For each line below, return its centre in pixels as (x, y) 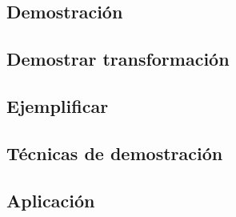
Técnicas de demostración (115, 153)
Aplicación (51, 200)
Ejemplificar (58, 105)
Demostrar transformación (118, 59)
